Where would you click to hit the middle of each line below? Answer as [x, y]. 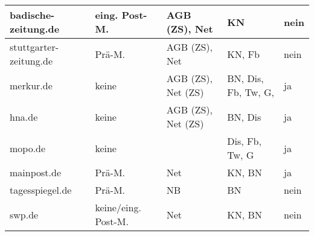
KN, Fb [243, 54]
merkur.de [31, 85]
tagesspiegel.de [41, 190]
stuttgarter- [34, 47]
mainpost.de [35, 172]
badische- [32, 15]
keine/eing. [118, 207]
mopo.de [28, 148]
